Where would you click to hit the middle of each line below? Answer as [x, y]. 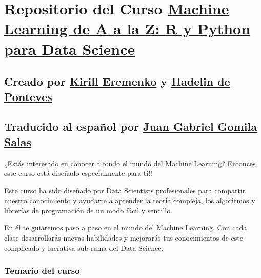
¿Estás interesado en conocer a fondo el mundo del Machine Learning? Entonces [130, 163]
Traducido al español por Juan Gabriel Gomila [130, 126]
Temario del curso [42, 271]
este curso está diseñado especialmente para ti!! [78, 173]
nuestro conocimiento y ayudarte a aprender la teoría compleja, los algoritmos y [130, 200]
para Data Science [70, 48]
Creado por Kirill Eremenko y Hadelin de [117, 81]
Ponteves [28, 96]
